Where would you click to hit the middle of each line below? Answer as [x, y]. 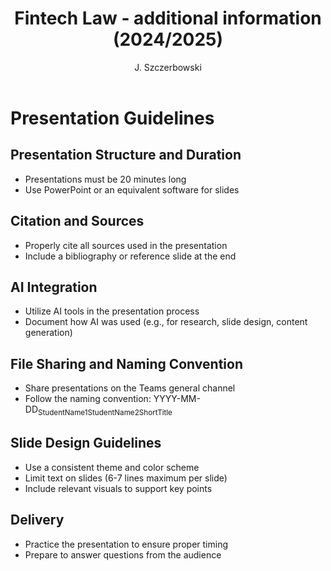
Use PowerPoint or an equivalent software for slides [132, 189]
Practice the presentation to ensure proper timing [126, 544]
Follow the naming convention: [88, 399]
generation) [48, 333]
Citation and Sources [77, 221]
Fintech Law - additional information [168, 18]
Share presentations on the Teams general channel [130, 388]
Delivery [37, 520]
